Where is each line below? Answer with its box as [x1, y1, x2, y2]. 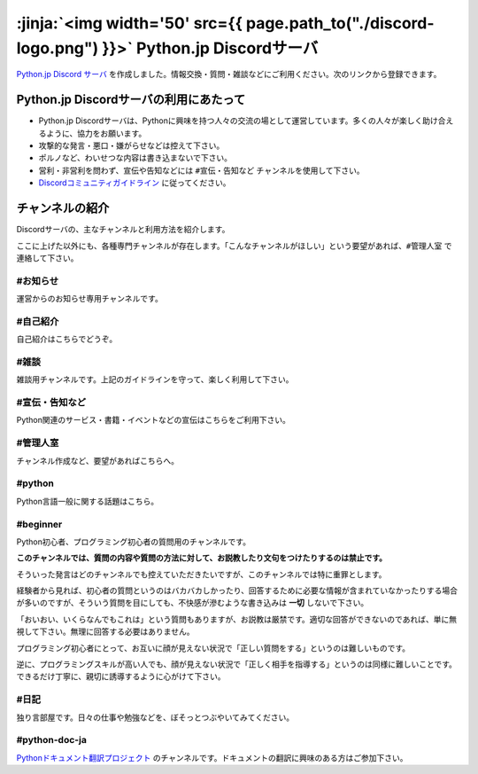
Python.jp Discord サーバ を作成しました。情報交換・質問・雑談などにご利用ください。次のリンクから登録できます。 [16, 69, 442, 80]
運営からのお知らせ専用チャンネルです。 [16, 293, 163, 304]
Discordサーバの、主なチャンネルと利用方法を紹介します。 [16, 224, 230, 235]
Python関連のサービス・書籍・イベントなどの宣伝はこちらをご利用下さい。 [16, 415, 291, 426]
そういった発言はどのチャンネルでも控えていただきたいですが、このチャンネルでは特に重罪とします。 [16, 568, 387, 580]
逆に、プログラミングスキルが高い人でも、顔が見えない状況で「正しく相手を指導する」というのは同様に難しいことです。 [16, 659, 458, 669]
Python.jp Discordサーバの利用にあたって [16, 92, 246, 107]
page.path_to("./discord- [245, 13, 435, 33]
